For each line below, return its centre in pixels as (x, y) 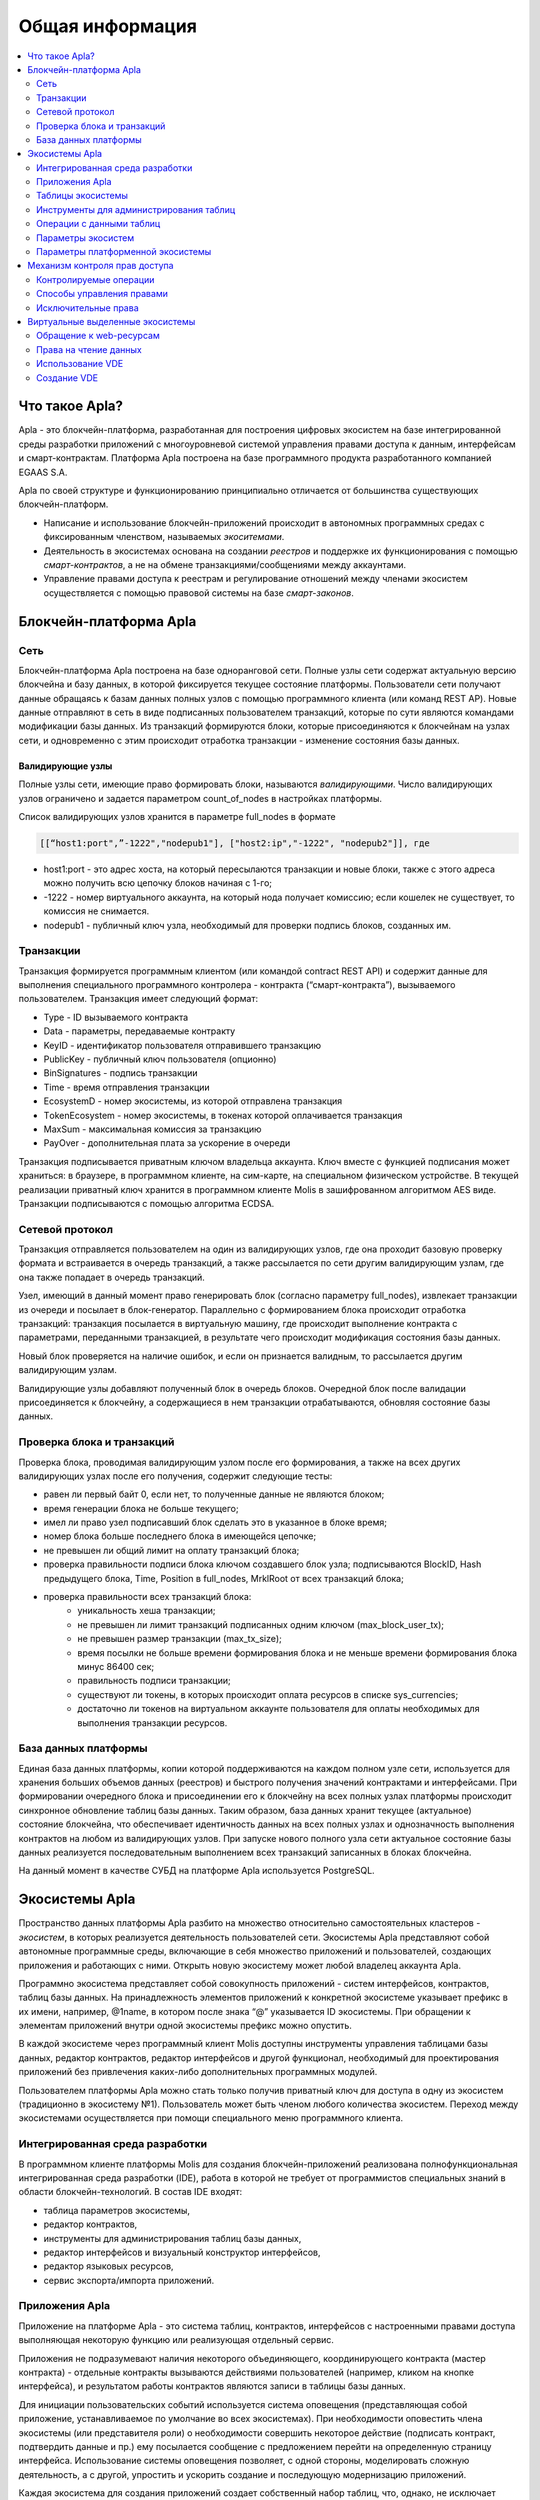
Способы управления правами (102, 294)
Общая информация (107, 26)
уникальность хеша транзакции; (146, 1611)
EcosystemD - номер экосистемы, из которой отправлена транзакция (193, 1101)
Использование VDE (80, 364)
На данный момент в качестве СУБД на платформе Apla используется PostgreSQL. (196, 1871)
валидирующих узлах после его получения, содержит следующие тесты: (175, 1476)
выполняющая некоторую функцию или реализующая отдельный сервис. (176, 2340)
